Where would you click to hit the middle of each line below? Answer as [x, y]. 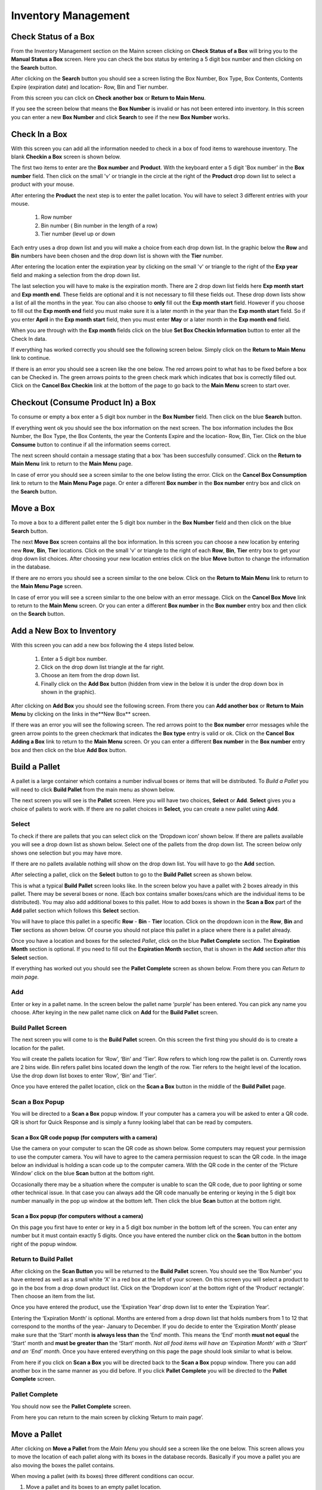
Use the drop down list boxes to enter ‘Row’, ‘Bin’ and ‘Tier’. [84, 1075]
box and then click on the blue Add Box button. [69, 750]
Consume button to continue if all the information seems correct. [91, 445]
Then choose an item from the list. [53, 1296]
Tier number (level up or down [78, 234]
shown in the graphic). [68, 692]
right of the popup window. [44, 1244]
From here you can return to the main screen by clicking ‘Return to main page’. [107, 1417]
